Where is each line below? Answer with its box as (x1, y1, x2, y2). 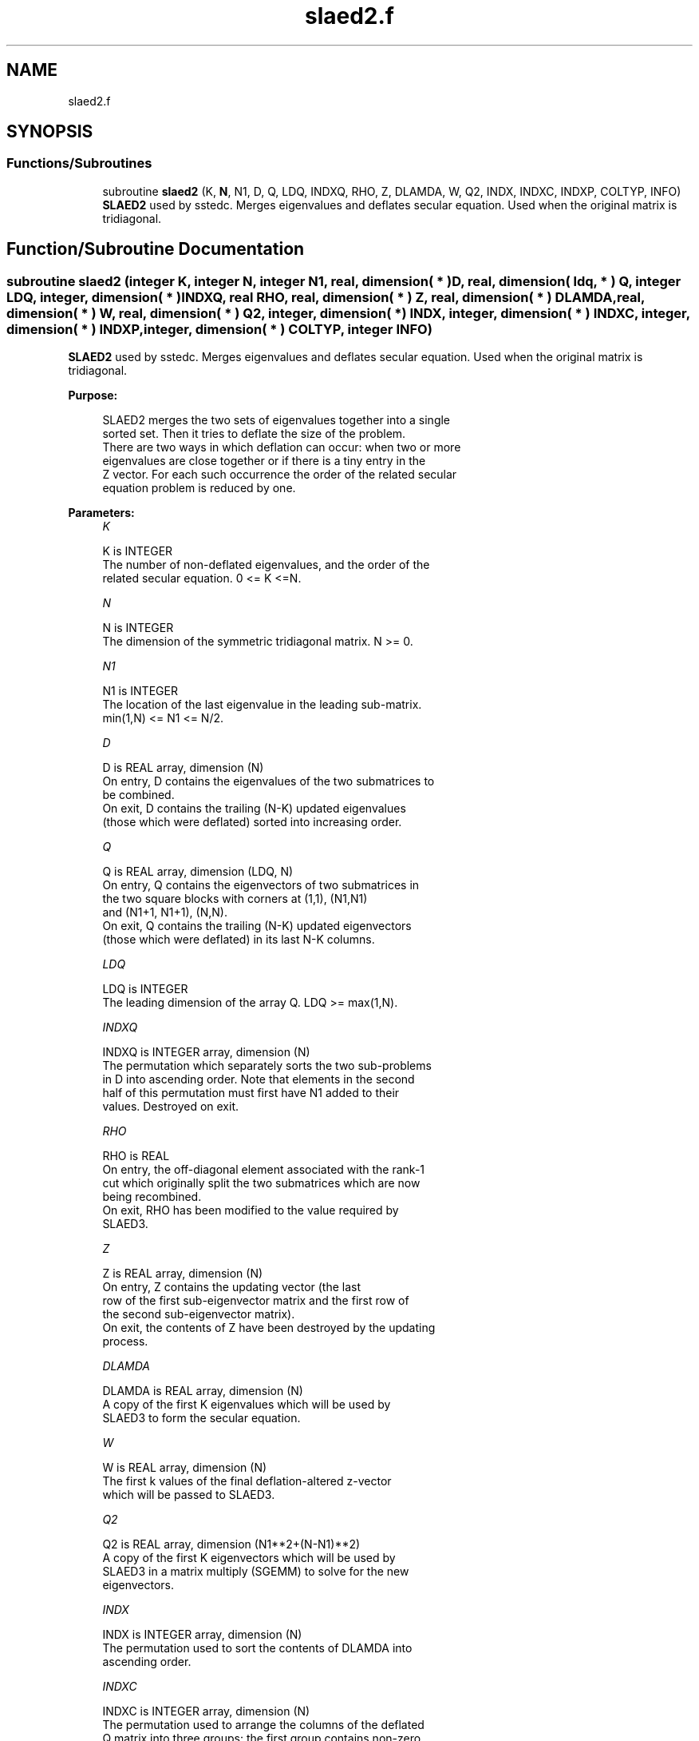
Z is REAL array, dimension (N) (102, 1266, 263, 1281)
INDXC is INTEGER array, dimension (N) (102, 1704, 310, 1719)
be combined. (102, 788, 175, 802)
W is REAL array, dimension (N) (102, 1461, 267, 1475)
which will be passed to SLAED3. (102, 1488, 275, 1502)
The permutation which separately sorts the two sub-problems (102, 1059, 432, 1073)
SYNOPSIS (6, 121, 93, 142)
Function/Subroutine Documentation (6, 239, 305, 260)
